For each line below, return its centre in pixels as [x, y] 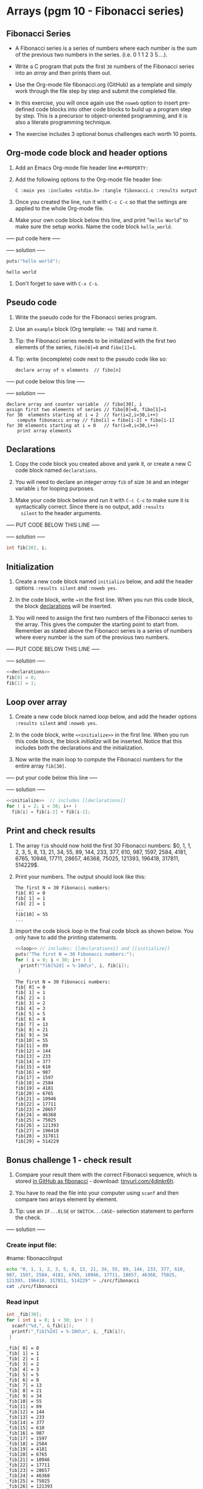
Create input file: [32, 1245]
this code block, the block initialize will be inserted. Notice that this [98, 741]
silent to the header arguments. [61, 513]
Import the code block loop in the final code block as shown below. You [104, 931]
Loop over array [37, 702]
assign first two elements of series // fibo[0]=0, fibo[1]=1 [86, 409]
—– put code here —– [33, 238]
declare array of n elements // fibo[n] [68, 370]
